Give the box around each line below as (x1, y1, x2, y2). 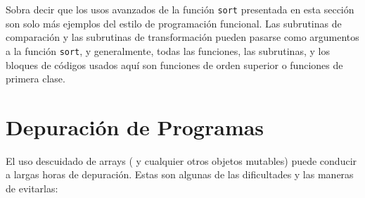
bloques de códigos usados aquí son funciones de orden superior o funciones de (6, 57, 343, 72)
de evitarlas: (6, 181, 58, 195)
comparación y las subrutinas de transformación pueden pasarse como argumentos (6, 30, 359, 44)
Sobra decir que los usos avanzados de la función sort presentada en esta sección (6, 2, 354, 16)
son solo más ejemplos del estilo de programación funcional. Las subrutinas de (6, 16, 342, 30)
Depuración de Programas (6, 112, 264, 141)
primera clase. (6, 71, 65, 86)
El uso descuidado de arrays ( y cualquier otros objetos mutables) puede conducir (6, 153, 357, 168)
